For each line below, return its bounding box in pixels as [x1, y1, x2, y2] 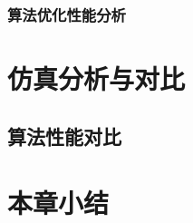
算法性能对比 [7, 121, 121, 150]
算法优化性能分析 [7, 3, 126, 25]
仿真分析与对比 [7, 60, 186, 97]
